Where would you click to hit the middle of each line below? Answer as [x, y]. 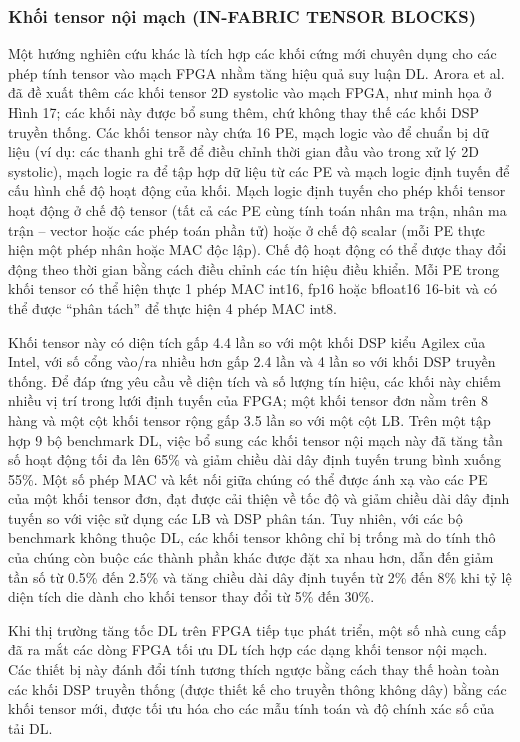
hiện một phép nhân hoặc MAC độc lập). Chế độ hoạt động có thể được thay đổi [257, 249]
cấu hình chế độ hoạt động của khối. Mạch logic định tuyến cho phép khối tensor [257, 190]
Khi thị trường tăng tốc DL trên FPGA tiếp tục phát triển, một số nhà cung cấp [257, 629]
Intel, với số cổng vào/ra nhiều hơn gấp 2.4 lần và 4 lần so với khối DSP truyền [252, 361]
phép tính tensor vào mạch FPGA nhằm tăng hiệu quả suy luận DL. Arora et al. [256, 72]
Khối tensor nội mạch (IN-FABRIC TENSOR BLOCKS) [242, 15]
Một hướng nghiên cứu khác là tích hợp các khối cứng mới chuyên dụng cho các [252, 53]
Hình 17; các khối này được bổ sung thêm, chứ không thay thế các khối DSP [244, 112]
